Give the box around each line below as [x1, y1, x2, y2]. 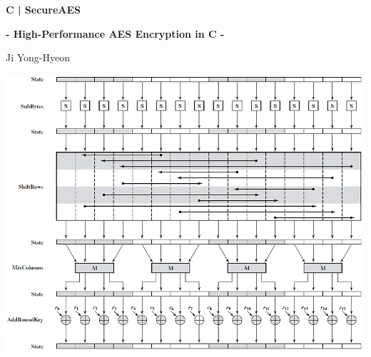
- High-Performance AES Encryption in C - [6, 26, 225, 41]
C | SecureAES [6, 2, 81, 16]
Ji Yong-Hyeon [6, 50, 71, 65]
